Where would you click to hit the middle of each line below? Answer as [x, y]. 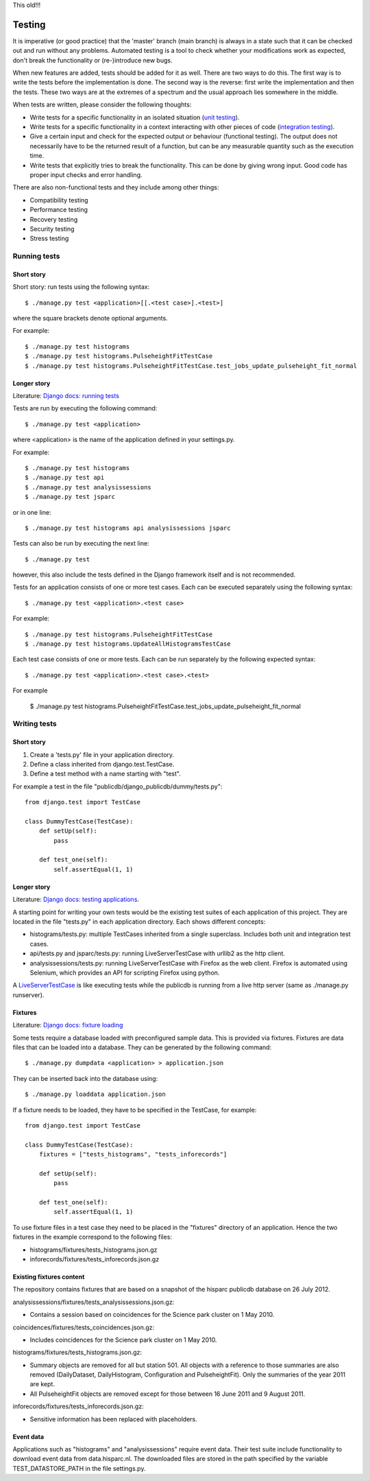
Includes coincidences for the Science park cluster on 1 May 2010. [123, 1340]
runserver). [28, 994]
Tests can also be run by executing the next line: [81, 544]
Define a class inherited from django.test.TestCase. [102, 764]
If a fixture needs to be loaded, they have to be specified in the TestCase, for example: [135, 1110]
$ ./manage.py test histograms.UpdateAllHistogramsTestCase [128, 644]
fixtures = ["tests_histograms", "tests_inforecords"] [133, 1154]
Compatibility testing [59, 200]
